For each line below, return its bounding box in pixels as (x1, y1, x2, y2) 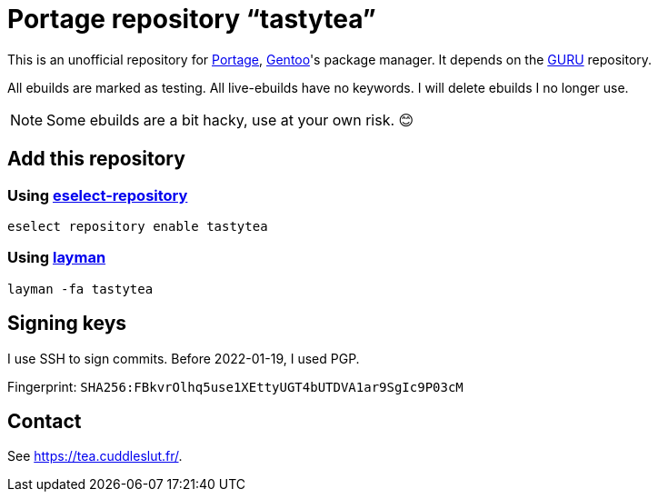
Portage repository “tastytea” (7, 4, 376, 35)
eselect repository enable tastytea (7, 218, 268, 234)
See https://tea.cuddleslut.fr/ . (7, 448, 183, 464)
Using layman (7, 248, 106, 267)
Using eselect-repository (7, 185, 188, 205)
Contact (7, 409, 82, 433)
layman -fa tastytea (7, 281, 154, 296)
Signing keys (7, 312, 127, 335)
